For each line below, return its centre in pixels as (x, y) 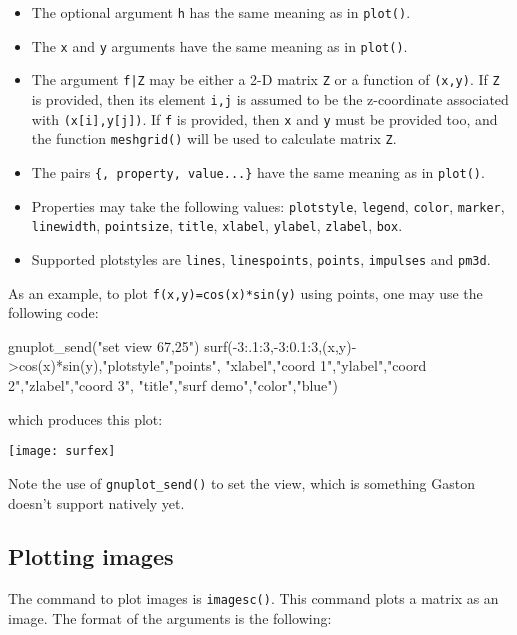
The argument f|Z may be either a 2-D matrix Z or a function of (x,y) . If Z (265, 79)
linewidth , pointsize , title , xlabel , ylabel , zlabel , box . (217, 225)
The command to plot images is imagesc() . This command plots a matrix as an (253, 598)
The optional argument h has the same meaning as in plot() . (221, 12)
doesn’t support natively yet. (96, 502)
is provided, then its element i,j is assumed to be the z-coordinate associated (270, 98)
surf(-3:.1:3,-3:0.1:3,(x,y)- (280, 345)
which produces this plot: (85, 418)
